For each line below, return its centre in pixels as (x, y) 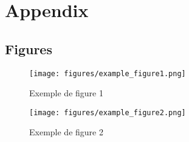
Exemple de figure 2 (66, 132)
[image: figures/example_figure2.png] (108, 112)
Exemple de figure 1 (66, 93)
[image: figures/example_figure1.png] (108, 73)
